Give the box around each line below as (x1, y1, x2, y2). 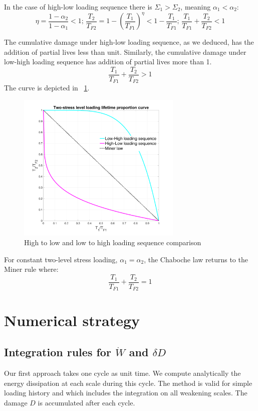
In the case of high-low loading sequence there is (4, 2, 152, 12)
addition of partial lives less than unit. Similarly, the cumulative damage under (4, 46, 246, 57)
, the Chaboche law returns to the (144, 254, 248, 264)
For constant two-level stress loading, (4, 254, 118, 264)
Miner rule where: (4, 264, 59, 274)
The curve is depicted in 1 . (4, 82, 90, 93)
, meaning (180, 2, 211, 12)
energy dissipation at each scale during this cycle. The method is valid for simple (4, 377, 252, 388)
